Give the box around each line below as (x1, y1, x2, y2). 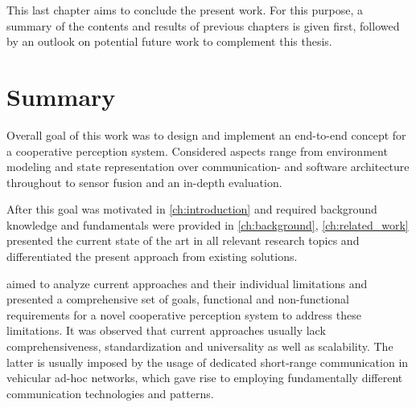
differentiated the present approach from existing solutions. (6, 248, 298, 265)
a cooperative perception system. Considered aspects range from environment (6, 142, 388, 159)
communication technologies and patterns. (6, 385, 214, 401)
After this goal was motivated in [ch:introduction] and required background (6, 201, 377, 218)
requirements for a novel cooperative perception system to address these (6, 306, 361, 323)
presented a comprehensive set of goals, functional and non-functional (6, 291, 349, 307)
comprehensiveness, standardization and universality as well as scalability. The (6, 338, 393, 355)
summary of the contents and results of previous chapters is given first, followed (6, 17, 400, 34)
